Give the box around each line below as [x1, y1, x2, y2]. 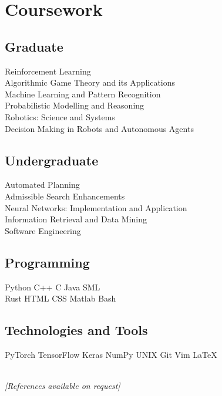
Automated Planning [5, 178, 80, 191]
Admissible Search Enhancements [5, 189, 125, 202]
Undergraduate [5, 151, 99, 169]
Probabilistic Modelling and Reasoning [5, 99, 144, 111]
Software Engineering [5, 224, 81, 236]
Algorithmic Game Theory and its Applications [5, 76, 176, 89]
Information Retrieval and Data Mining [5, 213, 147, 225]
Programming [5, 253, 90, 271]
